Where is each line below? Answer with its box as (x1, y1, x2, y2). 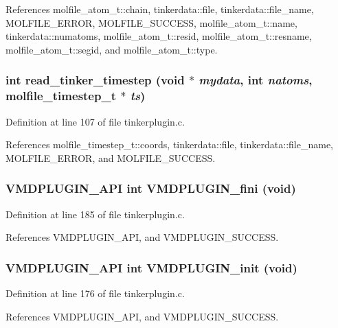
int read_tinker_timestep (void (5, 71, 185, 89)
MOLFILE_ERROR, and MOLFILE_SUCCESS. (5, 150, 216, 165)
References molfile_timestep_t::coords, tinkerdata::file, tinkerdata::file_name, (5, 137, 333, 152)
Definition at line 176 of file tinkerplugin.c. (5, 285, 185, 300)
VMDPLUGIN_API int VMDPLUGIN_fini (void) (5, 180, 296, 197)
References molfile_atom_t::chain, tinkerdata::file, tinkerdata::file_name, (5, 2, 314, 16)
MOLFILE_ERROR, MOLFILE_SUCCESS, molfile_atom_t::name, (5, 15, 297, 30)
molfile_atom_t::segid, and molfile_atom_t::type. (5, 42, 218, 56)
